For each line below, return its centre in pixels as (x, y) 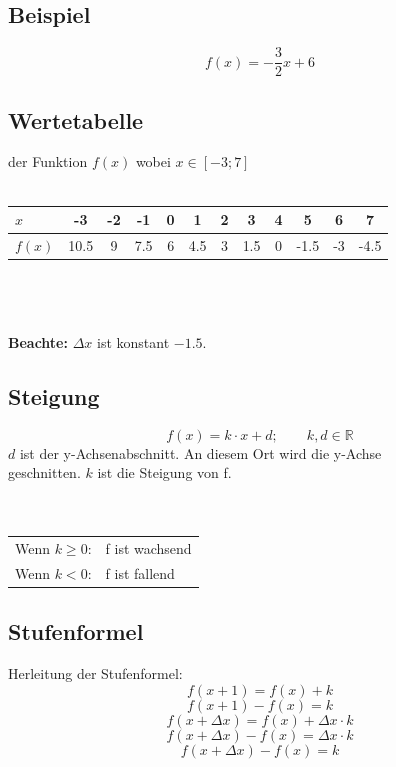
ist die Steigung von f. (164, 472)
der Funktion (48, 161)
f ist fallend (140, 572)
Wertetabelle (76, 119)
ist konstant (133, 341)
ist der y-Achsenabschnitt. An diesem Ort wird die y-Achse (200, 452)
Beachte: (38, 341)
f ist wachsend (148, 547)
